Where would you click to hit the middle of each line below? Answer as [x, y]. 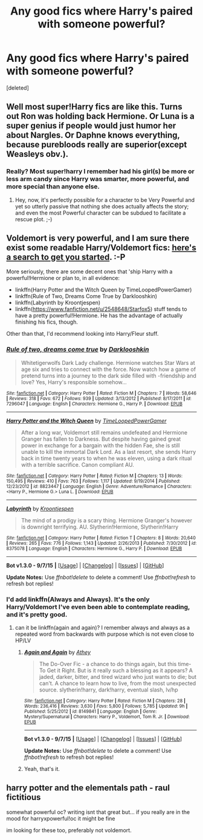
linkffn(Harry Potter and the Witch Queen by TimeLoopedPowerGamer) [103, 290]
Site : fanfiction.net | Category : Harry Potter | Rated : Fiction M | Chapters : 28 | [105, 701]
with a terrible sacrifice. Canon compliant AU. [77, 464]
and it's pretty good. [37, 615]
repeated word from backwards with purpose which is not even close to [105, 634]
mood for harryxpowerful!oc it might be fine [61, 818]
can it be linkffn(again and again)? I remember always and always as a [102, 628]
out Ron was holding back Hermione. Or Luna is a [100, 116]
